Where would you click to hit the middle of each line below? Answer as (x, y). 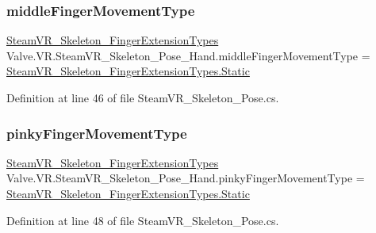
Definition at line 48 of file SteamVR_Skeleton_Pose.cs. (143, 220)
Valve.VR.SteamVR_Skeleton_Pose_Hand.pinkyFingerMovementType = (186, 178)
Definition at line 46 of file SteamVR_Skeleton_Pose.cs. (143, 97)
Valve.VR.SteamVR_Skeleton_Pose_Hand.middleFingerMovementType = (188, 55)
